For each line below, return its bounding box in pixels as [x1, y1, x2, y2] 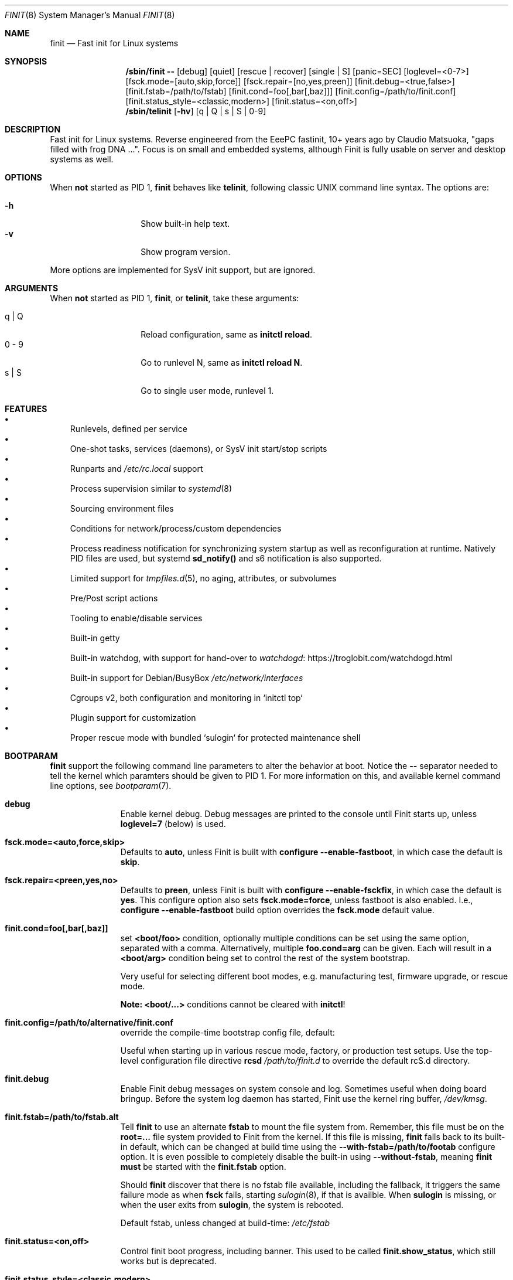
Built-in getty [70, 633, 120, 643]
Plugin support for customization [70, 713, 196, 723]
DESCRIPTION [5, 124, 61, 134]
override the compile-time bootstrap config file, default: [120, 1027, 335, 1037]
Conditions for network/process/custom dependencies [70, 523, 282, 533]
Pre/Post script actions [70, 593, 158, 603]
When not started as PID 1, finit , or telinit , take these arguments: [50, 293, 299, 303]
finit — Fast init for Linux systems [50, 38, 179, 48]
